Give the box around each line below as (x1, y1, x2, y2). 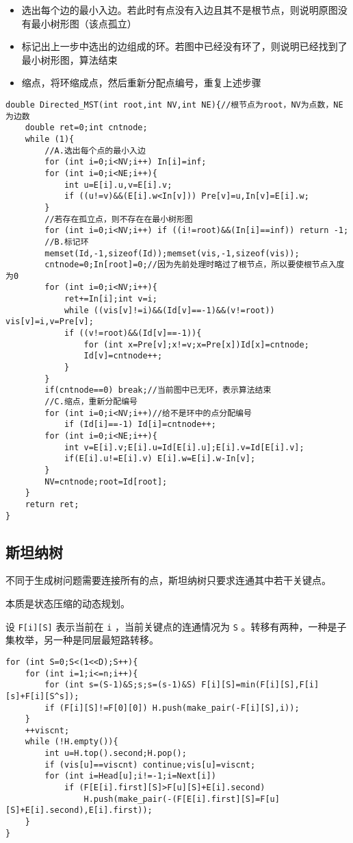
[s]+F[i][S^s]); (5, 691, 79, 701)
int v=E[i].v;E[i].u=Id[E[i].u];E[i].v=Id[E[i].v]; (64, 442, 304, 452)
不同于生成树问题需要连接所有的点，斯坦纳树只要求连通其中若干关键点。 (5, 573, 331, 587)
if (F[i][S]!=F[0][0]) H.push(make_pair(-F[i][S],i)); (44, 702, 300, 713)
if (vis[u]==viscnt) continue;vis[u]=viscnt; (44, 759, 256, 770)
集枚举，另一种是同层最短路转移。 (5, 633, 159, 647)
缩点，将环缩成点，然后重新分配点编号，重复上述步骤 (21, 75, 261, 90)
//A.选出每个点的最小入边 (44, 145, 146, 156)
